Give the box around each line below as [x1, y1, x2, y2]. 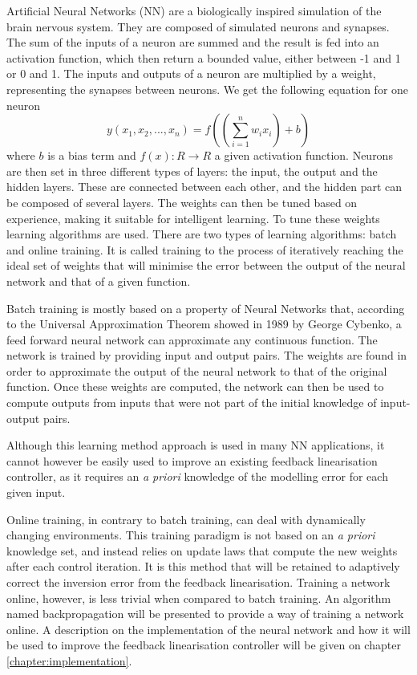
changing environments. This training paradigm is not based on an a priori [6, 527, 375, 543]
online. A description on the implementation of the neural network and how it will [6, 620, 411, 637]
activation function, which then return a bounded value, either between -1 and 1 [6, 49, 401, 66]
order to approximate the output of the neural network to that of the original [6, 362, 387, 379]
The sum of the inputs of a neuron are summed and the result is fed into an [6, 34, 379, 51]
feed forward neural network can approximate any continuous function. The [6, 331, 378, 348]
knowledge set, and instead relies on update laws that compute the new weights [6, 542, 398, 559]
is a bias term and [47, 147, 136, 164]
